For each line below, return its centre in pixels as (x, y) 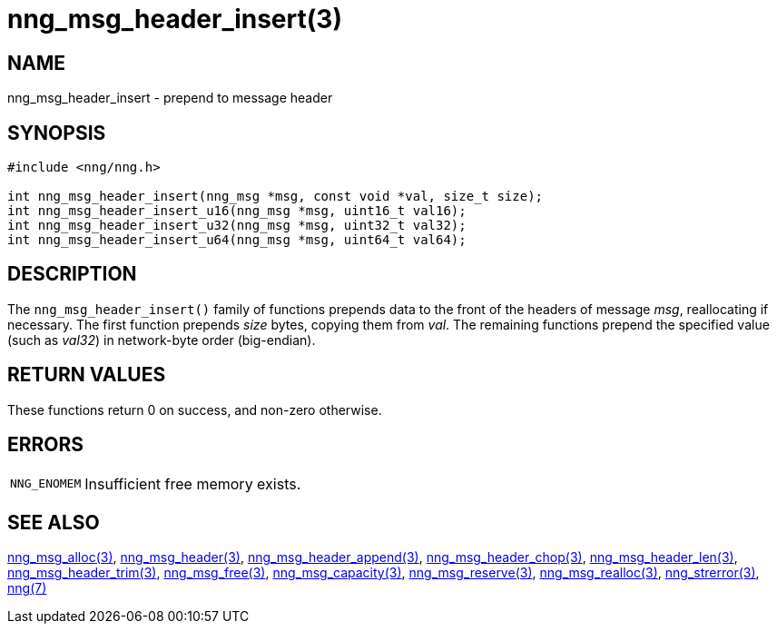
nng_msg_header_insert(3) (175, 19)
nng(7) (27, 588)
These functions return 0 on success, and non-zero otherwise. (195, 409)
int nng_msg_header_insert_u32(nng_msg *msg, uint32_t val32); (237, 226)
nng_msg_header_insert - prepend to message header (170, 98)
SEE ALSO (54, 522)
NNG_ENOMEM (46, 484)
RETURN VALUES (87, 375)
